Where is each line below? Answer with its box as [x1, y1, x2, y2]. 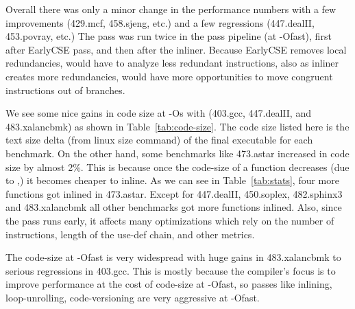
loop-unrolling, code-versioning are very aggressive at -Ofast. [5, 290, 260, 304]
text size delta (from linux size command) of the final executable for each [5, 133, 313, 147]
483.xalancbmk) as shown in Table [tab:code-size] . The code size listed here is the [5, 119, 350, 133]
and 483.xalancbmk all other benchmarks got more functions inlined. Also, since [5, 200, 342, 214]
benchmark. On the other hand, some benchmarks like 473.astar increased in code [5, 146, 350, 160]
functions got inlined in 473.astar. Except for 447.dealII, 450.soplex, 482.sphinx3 [5, 186, 343, 201]
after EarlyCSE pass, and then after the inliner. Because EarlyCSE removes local [5, 42, 347, 56]
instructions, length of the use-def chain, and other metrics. [5, 227, 255, 241]
